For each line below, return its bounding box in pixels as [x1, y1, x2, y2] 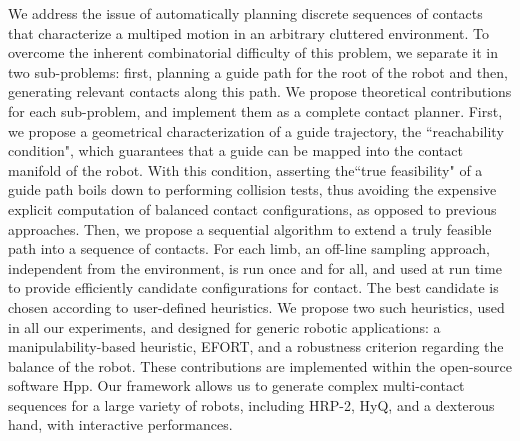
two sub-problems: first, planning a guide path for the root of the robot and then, [8, 61, 508, 82]
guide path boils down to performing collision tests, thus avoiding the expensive [8, 179, 497, 200]
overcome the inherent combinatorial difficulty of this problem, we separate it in [8, 42, 498, 63]
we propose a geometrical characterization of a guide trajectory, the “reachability [8, 120, 504, 141]
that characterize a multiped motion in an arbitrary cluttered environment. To [8, 22, 489, 43]
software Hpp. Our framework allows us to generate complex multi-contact [8, 375, 465, 396]
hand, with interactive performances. [8, 414, 233, 435]
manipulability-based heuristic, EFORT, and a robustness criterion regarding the [8, 336, 504, 357]
